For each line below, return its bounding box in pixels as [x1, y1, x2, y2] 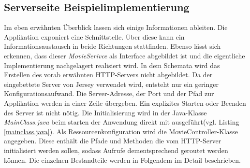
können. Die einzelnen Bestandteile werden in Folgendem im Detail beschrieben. [4, 154, 241, 165]
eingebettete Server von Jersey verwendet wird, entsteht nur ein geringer [4, 79, 219, 89]
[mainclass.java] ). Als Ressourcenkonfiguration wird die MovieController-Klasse [4, 126, 238, 136]
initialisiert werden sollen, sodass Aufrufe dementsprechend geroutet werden [4, 145, 228, 155]
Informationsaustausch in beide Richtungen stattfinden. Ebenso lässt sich [4, 41, 221, 51]
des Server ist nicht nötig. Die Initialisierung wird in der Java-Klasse [4, 107, 207, 117]
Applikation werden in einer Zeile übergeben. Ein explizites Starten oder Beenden [4, 98, 246, 108]
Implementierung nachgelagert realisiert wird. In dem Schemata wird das [4, 60, 220, 70]
